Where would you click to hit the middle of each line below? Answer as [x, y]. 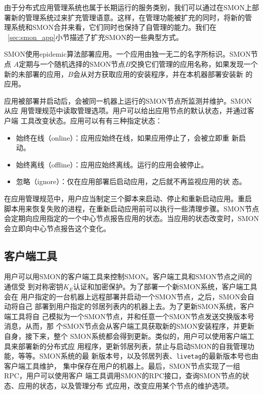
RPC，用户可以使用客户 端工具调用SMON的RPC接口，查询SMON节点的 [123, 376]
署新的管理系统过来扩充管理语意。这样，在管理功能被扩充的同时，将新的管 [128, 17]
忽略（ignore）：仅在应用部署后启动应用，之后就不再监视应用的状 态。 [131, 181]
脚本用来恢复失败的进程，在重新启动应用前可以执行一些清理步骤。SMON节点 [132, 208]
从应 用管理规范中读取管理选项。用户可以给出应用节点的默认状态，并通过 [126, 111]
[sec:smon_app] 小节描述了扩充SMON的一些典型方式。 [95, 37]
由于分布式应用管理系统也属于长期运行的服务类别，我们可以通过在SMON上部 [132, 7]
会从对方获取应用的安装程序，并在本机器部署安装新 [158, 74]
